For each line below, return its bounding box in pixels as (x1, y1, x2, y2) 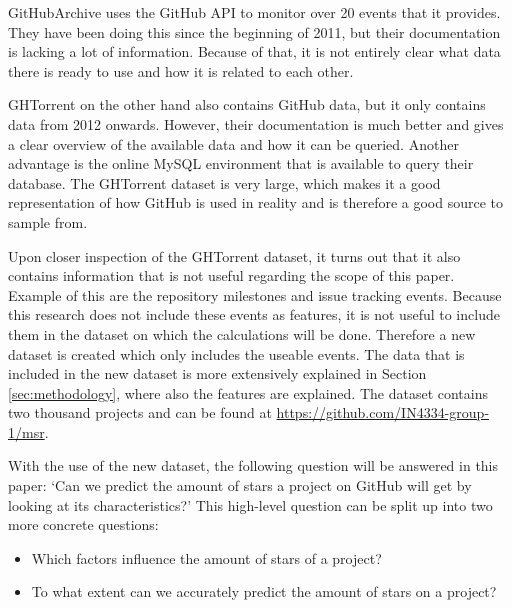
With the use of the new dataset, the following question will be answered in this (8, 455, 499, 476)
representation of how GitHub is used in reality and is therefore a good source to (8, 192, 503, 213)
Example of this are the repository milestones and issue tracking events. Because (8, 284, 502, 305)
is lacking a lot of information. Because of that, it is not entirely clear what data (8, 41, 501, 62)
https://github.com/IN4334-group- (276, 402, 490, 423)
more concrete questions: (8, 514, 159, 535)
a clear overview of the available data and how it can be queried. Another (8, 133, 459, 154)
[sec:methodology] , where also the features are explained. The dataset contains (8, 382, 488, 403)
